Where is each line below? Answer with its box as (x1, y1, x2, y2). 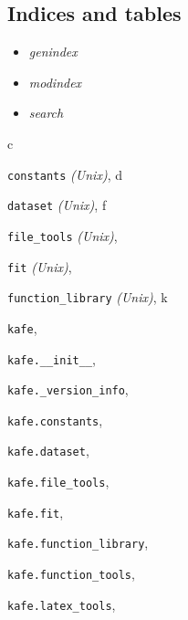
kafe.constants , (7, 410, 103, 429)
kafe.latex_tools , (7, 594, 116, 614)
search (28, 103, 64, 122)
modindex (28, 72, 82, 91)
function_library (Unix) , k (7, 288, 168, 307)
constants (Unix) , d (7, 164, 122, 184)
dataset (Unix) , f (7, 195, 107, 215)
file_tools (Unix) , (7, 226, 118, 245)
